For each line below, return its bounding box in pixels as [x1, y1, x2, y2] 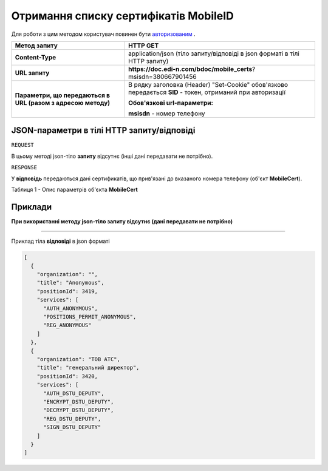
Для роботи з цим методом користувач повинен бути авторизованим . [11, 30, 196, 38]
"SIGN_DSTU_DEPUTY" [43, 424, 101, 431]
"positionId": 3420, [36, 373, 98, 379]
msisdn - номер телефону [128, 109, 206, 118]
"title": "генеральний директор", [36, 364, 140, 371]
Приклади [11, 202, 52, 212]
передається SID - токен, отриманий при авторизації [128, 88, 285, 97]
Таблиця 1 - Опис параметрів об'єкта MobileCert [11, 186, 138, 194]
